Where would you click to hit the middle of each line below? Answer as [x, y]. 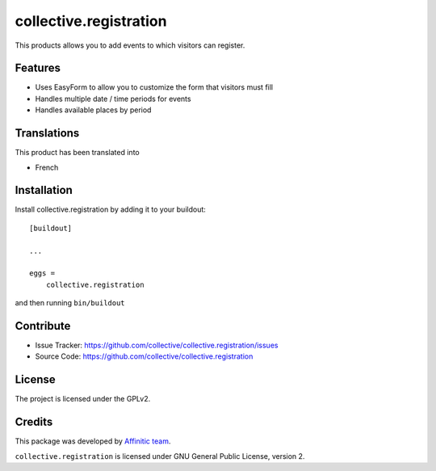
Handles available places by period [93, 110]
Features [38, 68]
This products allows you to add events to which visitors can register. [130, 45]
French [47, 167]
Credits [34, 422]
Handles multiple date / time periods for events [113, 99]
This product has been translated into [78, 153]
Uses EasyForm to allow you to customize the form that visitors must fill [154, 87]
